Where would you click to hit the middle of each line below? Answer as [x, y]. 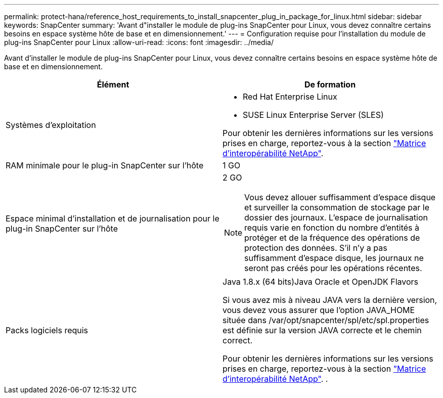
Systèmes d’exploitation [51, 125]
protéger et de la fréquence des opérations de [332, 238]
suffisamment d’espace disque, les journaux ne [334, 258]
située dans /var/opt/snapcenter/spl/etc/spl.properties [326, 320]
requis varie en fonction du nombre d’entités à [332, 228]
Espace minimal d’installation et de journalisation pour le [113, 218]
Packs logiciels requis [47, 330]
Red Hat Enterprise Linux [290, 97]
